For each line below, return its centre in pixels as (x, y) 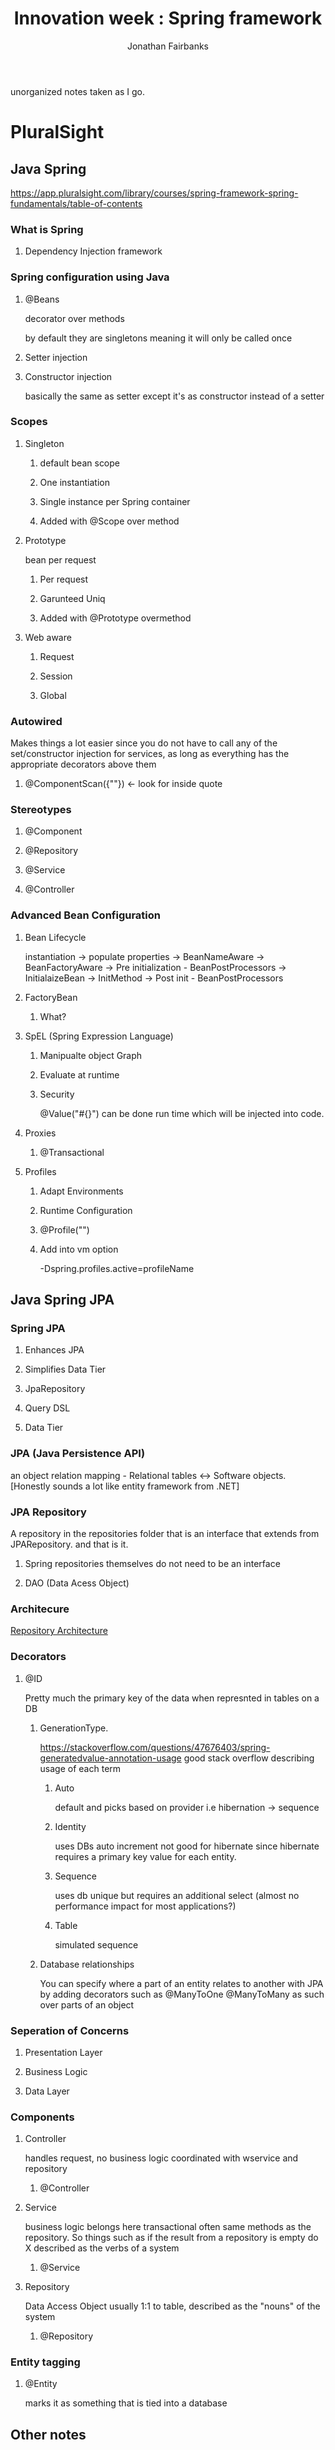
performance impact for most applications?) (145, 1906)
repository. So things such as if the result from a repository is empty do (171, 2238)
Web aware (48, 637)
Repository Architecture (59, 1631)
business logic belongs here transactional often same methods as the (168, 2227)
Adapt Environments (81, 1191)
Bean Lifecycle (55, 937)
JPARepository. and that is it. (69, 1544)
